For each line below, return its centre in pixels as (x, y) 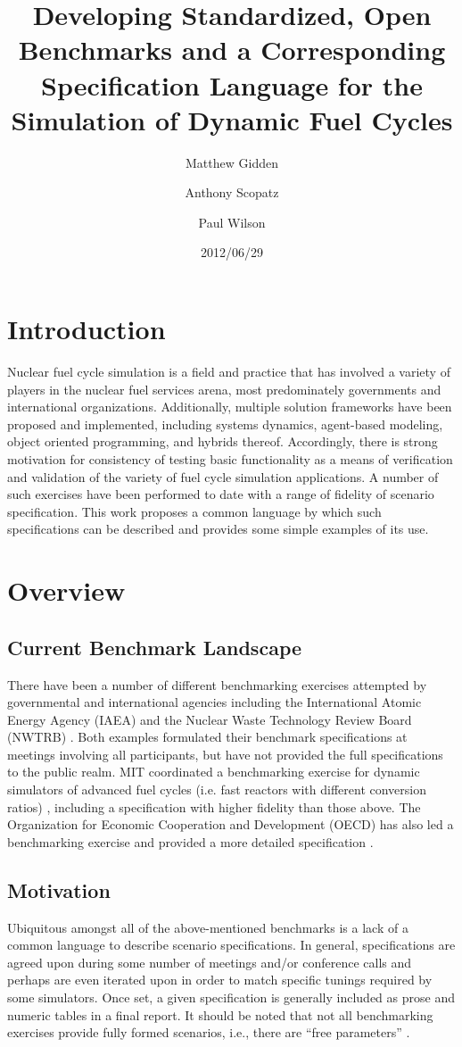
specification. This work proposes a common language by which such (194, 511)
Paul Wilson (232, 222)
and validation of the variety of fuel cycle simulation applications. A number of (223, 476)
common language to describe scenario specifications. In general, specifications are (231, 945)
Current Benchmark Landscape (155, 647)
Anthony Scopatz (232, 192)
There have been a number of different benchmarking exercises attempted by (217, 684)
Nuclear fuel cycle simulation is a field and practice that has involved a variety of (229, 371)
